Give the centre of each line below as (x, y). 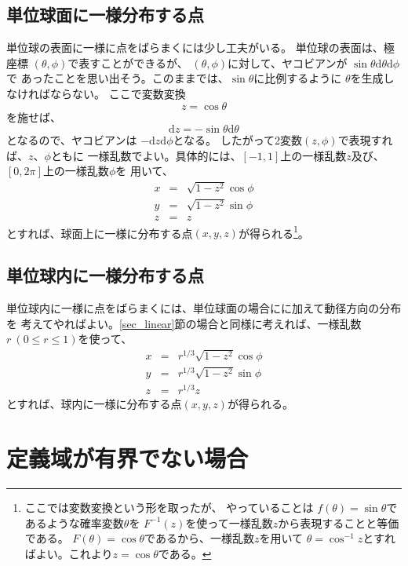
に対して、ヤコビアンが (288, 62)
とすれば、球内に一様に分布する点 (94, 404)
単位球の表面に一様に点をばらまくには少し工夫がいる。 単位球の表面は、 (195, 47)
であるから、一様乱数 (199, 538)
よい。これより (74, 553)
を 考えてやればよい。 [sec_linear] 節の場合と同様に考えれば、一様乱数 (184, 323)
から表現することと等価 (339, 522)
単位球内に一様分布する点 (105, 275)
